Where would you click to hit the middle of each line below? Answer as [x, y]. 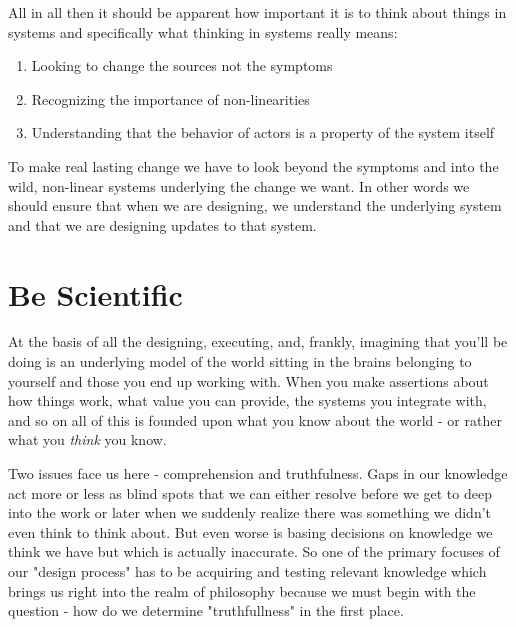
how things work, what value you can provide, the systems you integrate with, [247, 400]
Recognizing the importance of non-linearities [170, 98]
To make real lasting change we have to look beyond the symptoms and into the [253, 165]
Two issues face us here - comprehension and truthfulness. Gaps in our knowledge [258, 473]
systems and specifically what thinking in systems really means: [203, 31]
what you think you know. [87, 439]
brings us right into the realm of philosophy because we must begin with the [242, 590]
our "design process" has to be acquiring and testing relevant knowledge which [247, 571]
